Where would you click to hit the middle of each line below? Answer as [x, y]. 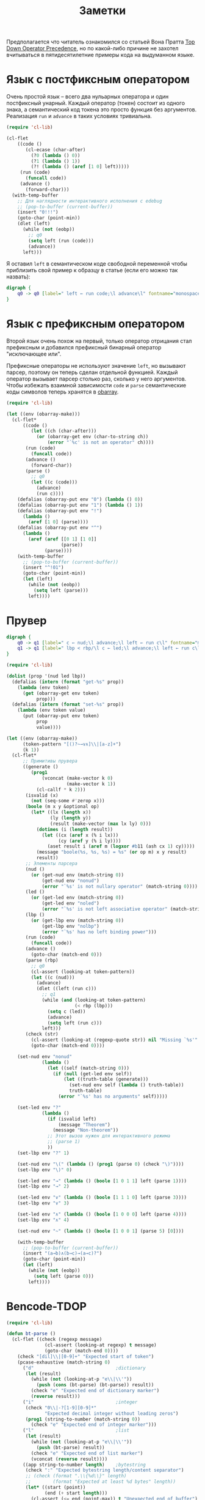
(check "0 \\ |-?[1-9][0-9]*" [61, 1408]
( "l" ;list [76, 1431]
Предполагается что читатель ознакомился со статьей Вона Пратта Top [101, 42]
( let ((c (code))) [54, 482]
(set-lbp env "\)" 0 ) [45, 1170]
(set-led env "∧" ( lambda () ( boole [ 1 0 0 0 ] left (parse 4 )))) [102, 1214]
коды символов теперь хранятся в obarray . [63, 392]
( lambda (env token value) [52, 711]
